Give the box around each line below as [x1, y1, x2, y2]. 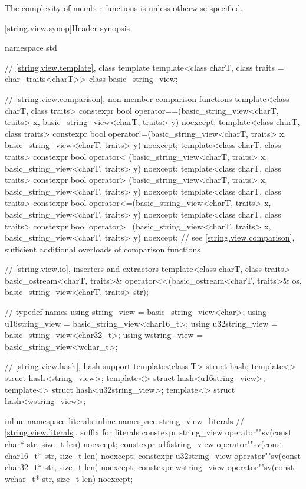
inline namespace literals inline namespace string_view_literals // [5, 414, 245, 426]
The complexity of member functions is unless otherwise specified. [5, 2, 243, 14]
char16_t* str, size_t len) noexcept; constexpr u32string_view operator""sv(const [5, 449, 301, 461]
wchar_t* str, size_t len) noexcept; [5, 472, 133, 484]
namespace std [5, 41, 57, 54]
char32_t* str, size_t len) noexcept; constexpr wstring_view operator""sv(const [5, 461, 294, 473]
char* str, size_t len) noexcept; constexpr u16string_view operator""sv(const [5, 438, 283, 449]
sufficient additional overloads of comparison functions [5, 242, 200, 255]
